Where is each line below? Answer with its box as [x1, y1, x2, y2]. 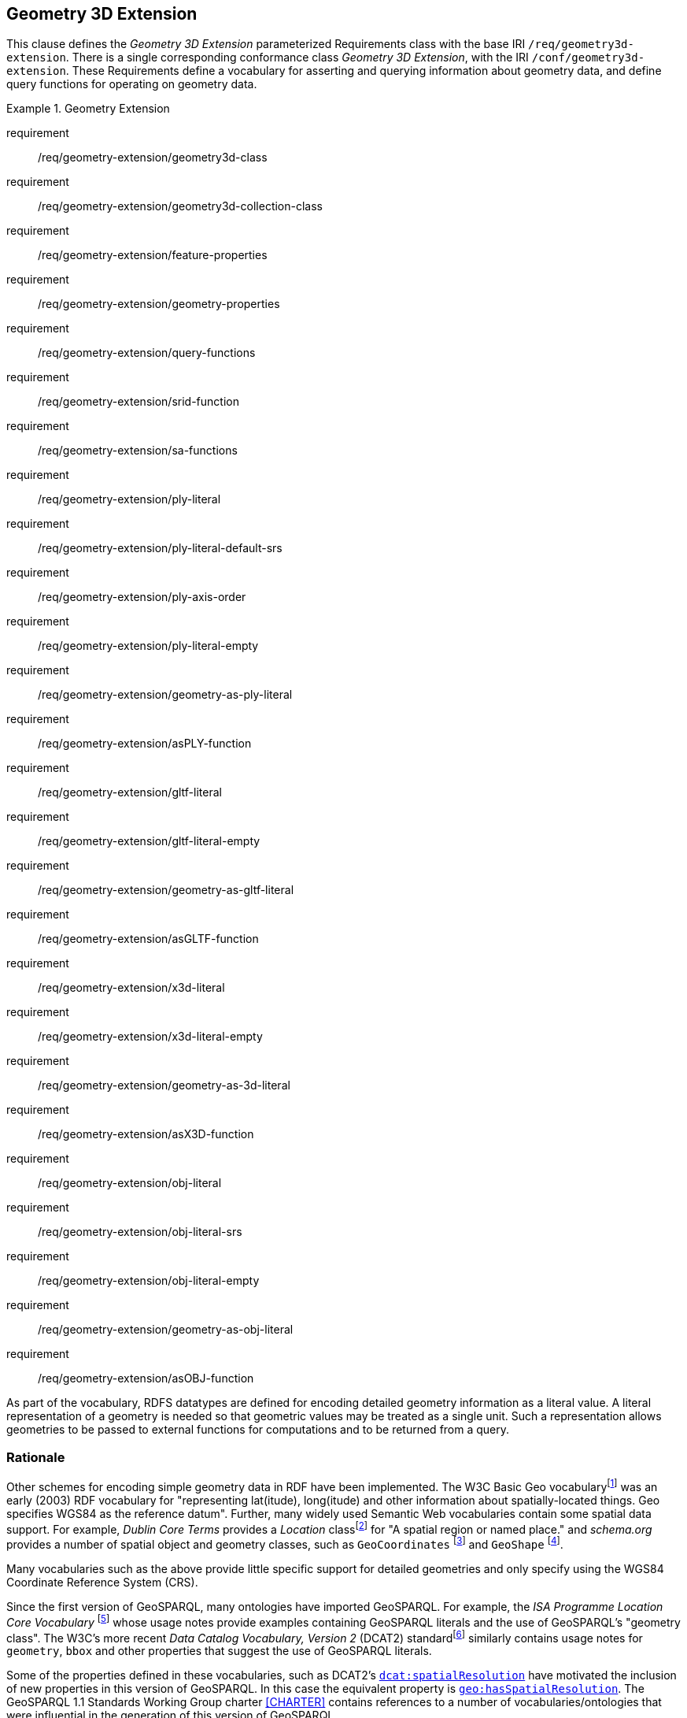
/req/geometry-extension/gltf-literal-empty [38, 834, 260, 848]
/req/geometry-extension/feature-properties [38, 248, 268, 262]
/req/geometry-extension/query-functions [38, 346, 256, 360]
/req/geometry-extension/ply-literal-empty [38, 639, 259, 653]
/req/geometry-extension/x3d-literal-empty [38, 1030, 263, 1044]
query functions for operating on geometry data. [6, 77, 257, 91]
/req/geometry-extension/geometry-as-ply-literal [38, 688, 293, 702]
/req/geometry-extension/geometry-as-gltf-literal [38, 883, 294, 897]
